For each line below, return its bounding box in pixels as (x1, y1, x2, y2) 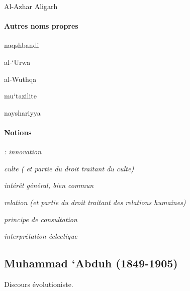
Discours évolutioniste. (4, 278, 73, 289)
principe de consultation (4, 214, 77, 224)
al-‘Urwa (4, 56, 31, 67)
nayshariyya (4, 107, 41, 118)
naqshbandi (4, 40, 39, 50)
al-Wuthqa (4, 73, 37, 84)
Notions (4, 127, 32, 137)
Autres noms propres (4, 21, 78, 31)
